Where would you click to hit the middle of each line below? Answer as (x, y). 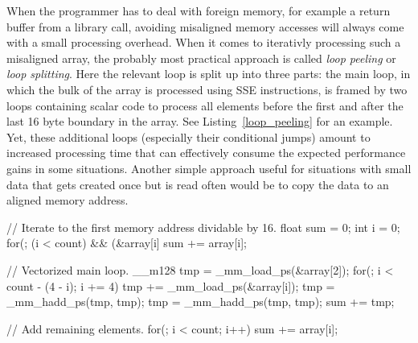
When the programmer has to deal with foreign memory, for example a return (199, 10)
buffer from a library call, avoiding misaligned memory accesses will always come (205, 26)
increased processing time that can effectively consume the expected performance (206, 153)
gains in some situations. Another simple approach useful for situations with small (209, 168)
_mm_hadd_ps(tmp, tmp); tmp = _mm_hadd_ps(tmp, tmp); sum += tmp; (201, 302)
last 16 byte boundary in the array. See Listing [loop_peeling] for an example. (200, 121)
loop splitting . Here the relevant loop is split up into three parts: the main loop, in (209, 74)
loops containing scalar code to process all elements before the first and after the (205, 105)
